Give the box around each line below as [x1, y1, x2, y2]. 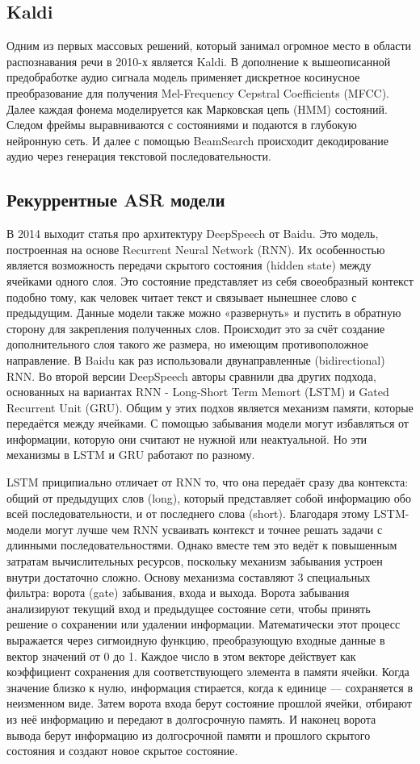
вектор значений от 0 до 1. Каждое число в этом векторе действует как [6, 647, 356, 664]
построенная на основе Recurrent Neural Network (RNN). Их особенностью [6, 240, 385, 257]
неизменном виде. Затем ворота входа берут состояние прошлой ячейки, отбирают [6, 695, 412, 712]
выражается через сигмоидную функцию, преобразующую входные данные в [6, 632, 385, 648]
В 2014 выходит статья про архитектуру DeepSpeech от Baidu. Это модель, [6, 225, 379, 242]
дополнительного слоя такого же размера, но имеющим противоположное [6, 336, 368, 353]
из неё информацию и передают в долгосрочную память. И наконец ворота [6, 710, 376, 727]
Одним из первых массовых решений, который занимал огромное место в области [6, 37, 412, 54]
